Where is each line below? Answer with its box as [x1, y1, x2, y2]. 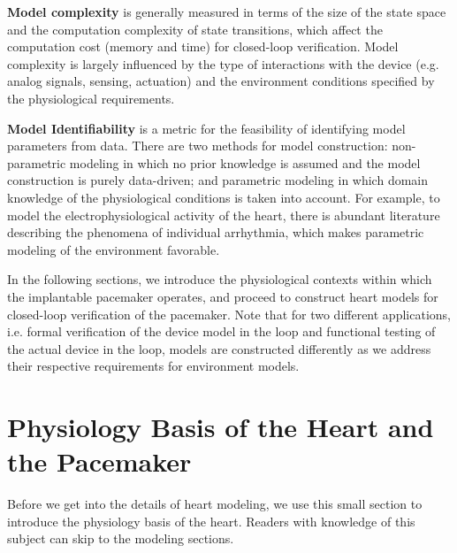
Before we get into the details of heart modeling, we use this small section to [7, 495, 423, 513]
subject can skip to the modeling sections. [7, 529, 234, 548]
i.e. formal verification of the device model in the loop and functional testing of [7, 322, 436, 341]
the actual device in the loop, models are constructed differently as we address [7, 339, 431, 357]
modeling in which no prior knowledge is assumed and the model [69, 153, 421, 172]
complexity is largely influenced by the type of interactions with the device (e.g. [7, 54, 439, 73]
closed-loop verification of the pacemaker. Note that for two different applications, [7, 304, 451, 323]
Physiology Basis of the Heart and [7, 409, 434, 445]
